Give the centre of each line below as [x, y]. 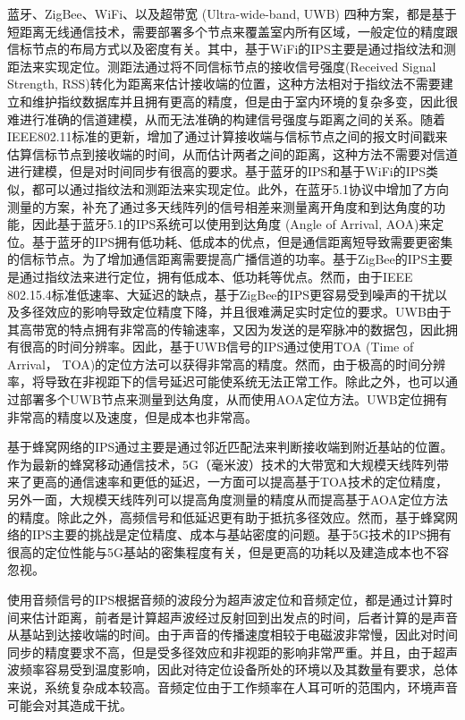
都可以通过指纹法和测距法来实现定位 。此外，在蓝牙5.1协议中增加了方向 [240, 188]
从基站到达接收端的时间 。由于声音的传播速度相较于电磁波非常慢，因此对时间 [232, 635]
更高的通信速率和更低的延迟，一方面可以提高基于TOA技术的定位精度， [240, 482]
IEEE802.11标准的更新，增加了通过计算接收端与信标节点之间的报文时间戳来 [228, 136]
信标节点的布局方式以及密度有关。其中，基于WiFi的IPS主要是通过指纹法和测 [232, 49]
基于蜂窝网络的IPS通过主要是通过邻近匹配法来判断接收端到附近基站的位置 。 [230, 447]
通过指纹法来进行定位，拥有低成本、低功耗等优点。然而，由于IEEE [216, 276]
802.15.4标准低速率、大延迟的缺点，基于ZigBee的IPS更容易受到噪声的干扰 [221, 294]
